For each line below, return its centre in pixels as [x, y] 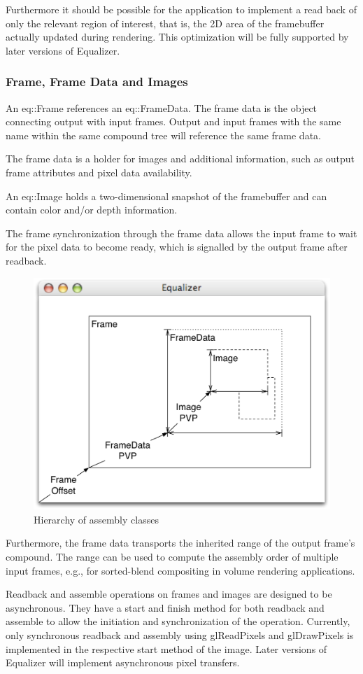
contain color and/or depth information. [92, 210]
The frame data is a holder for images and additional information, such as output [180, 159]
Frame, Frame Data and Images [97, 82]
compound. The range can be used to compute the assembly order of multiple [172, 556]
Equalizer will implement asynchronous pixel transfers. [123, 662]
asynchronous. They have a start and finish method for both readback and [165, 607]
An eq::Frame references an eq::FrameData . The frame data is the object [162, 107]
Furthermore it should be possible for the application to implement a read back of [181, 9]
